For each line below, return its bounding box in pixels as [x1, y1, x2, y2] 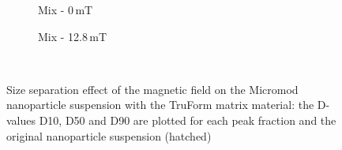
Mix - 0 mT [38, 2, 93, 17]
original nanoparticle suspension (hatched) [6, 127, 212, 144]
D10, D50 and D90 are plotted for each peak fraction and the [39, 111, 336, 128]
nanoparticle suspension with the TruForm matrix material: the [6, 96, 314, 113]
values [6, 111, 36, 128]
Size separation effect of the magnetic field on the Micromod [6, 81, 299, 97]
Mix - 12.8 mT [38, 28, 107, 44]
